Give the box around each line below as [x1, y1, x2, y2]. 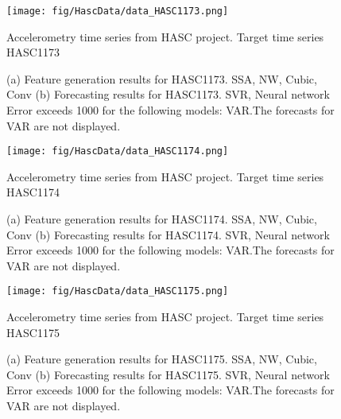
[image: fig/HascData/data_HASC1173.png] [6, 6, 229, 17]
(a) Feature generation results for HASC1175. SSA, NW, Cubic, [6, 351, 317, 367]
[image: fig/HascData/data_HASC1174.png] [6, 145, 229, 157]
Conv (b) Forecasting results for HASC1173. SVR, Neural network [6, 86, 330, 103]
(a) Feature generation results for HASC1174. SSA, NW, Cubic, [6, 211, 317, 227]
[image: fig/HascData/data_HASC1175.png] [6, 285, 229, 297]
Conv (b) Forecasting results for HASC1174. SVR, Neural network [6, 226, 330, 242]
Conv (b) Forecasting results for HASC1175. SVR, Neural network [6, 366, 330, 382]
